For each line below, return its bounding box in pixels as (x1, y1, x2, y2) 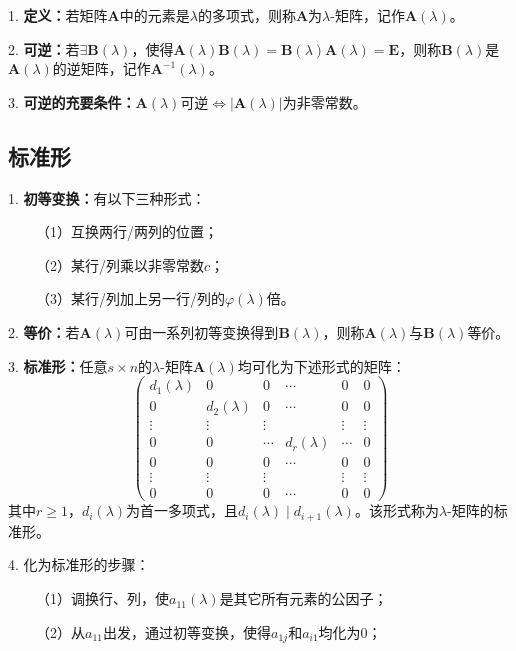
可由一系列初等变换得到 (124, 321, 279, 342)
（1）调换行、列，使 (35, 588, 169, 609)
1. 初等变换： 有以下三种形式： (8, 187, 206, 208)
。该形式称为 (354, 500, 439, 521)
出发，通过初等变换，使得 (102, 621, 271, 642)
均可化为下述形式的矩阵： (237, 355, 406, 376)
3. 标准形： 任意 (8, 355, 108, 376)
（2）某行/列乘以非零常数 (35, 254, 204, 275)
